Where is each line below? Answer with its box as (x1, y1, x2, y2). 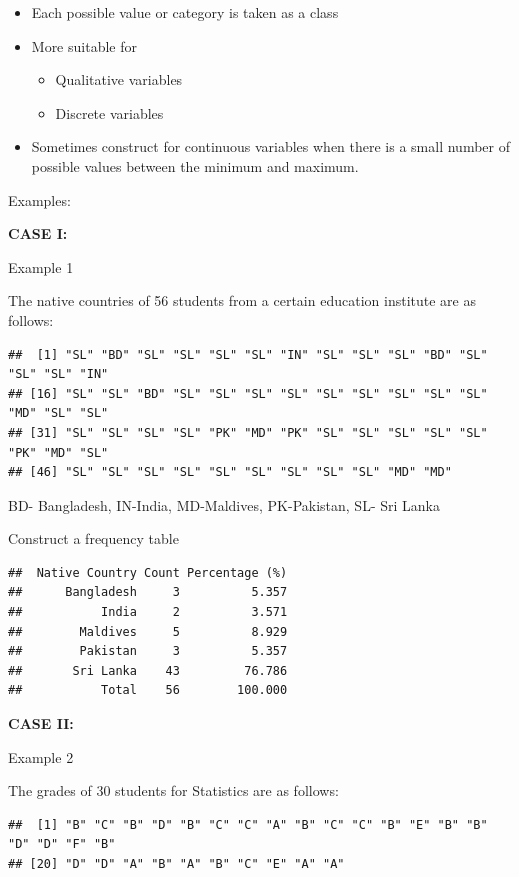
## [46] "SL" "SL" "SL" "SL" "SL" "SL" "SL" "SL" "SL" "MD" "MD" (8, 465, 452, 480)
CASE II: (8, 713, 74, 734)
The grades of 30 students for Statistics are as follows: (8, 780, 339, 801)
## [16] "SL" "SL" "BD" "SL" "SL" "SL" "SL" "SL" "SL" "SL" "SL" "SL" (8, 386, 488, 401)
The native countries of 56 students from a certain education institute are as (8, 290, 476, 311)
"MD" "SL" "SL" (8, 406, 109, 421)
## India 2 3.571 (8, 605, 288, 620)
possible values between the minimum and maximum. (31, 155, 359, 176)
